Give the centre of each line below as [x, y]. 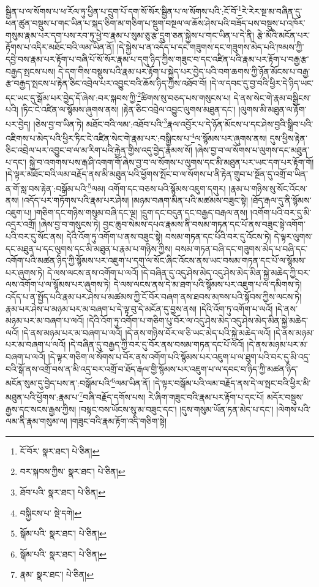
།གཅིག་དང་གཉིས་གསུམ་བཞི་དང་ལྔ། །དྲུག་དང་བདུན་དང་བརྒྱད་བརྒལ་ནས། [141, 212]
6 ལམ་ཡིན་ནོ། [131, 382]
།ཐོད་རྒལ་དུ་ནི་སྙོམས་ [281, 200]
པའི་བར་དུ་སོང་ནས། [35, 236]
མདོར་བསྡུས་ [285, 397]
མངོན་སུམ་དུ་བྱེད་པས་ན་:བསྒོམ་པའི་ [58, 382]
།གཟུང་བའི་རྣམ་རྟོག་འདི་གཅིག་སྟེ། [118, 421]
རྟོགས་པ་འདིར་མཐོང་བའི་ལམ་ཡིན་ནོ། [60, 47]
